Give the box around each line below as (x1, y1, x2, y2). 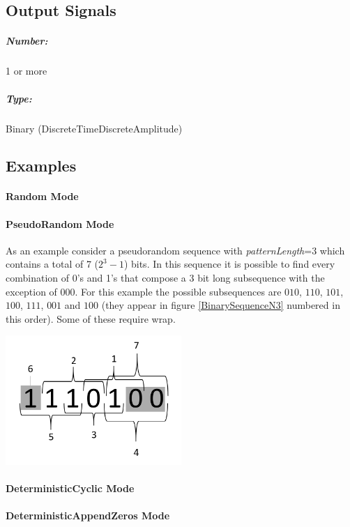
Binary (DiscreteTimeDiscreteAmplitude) (6, 121, 183, 135)
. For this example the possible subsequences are (75, 284, 282, 298)
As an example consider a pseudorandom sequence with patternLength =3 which (6, 243, 345, 257)
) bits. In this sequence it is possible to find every (123, 257, 335, 271)
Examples (6, 155, 77, 176)
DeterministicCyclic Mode (6, 480, 135, 495)
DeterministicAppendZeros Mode (6, 507, 170, 522)
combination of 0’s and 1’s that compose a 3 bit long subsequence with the (6, 270, 325, 285)
